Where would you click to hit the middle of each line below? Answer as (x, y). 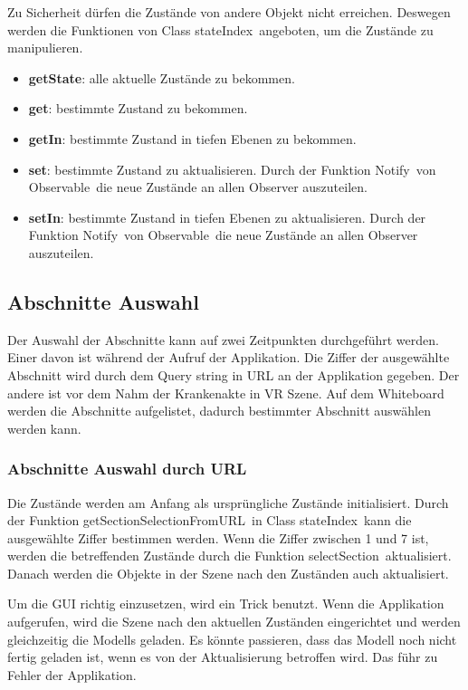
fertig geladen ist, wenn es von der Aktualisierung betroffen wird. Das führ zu (223, 657)
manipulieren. (45, 48)
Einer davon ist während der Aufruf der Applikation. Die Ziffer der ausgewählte (229, 357)
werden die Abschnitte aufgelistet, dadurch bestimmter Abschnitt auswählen (219, 411)
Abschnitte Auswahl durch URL (127, 469)
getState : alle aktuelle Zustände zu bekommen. (162, 77)
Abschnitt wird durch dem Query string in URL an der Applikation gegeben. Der (234, 374)
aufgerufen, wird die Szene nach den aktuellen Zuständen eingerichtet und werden (234, 622)
